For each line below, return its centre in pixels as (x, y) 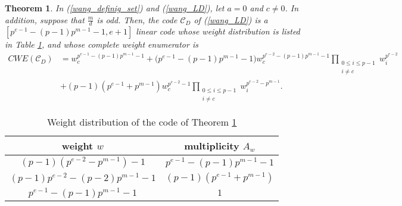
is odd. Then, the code (137, 19)
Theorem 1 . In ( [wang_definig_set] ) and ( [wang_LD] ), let (115, 8)
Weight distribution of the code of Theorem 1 (142, 122)
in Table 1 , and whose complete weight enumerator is (102, 44)
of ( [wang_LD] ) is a (231, 19)
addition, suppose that (45, 19)
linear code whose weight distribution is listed (218, 31)
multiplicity (212, 146)
